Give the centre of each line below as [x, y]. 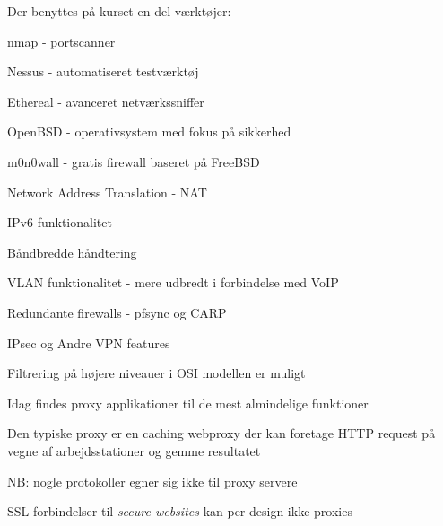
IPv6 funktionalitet [60, 222]
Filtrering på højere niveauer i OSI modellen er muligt [156, 373]
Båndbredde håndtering [72, 252]
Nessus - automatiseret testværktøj [103, 71]
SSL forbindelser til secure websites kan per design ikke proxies [180, 511]
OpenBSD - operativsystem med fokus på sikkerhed [149, 131]
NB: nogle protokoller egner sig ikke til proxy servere [152, 481]
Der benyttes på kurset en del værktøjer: [119, 11]
